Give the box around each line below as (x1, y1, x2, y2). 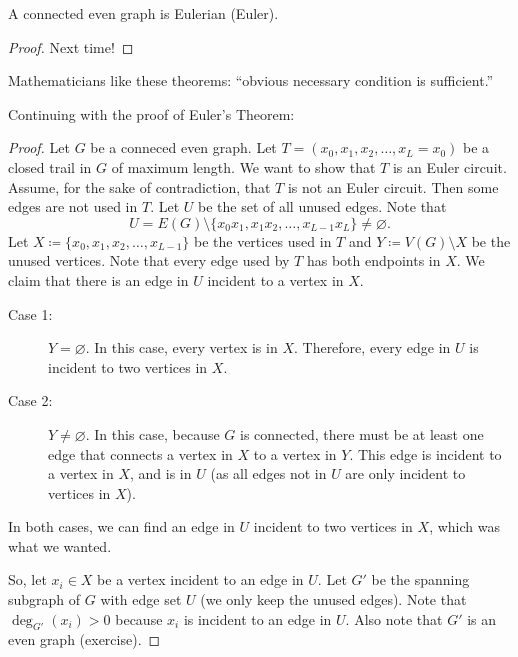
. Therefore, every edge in (293, 337, 451, 358)
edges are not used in (8, 196, 138, 217)
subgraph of (8, 589, 81, 610)
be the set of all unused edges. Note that (198, 196, 447, 217)
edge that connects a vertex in (48, 443, 233, 464)
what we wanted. (8, 535, 112, 556)
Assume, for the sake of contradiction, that (8, 176, 271, 197)
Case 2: (8, 390, 53, 411)
